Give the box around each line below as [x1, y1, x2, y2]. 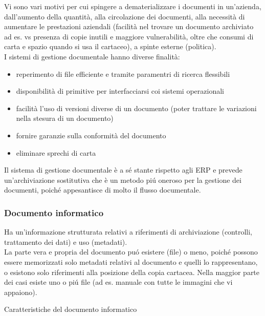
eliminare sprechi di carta [16, 147, 96, 158]
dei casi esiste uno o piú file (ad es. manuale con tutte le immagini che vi [4, 277, 233, 287]
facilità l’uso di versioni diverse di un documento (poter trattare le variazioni [16, 102, 257, 113]
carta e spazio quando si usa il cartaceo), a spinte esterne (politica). [4, 41, 216, 52]
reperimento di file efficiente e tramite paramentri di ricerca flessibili [16, 68, 230, 79]
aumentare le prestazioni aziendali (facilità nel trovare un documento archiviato [4, 21, 254, 32]
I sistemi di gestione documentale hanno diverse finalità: [4, 51, 180, 61]
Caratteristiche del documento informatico [4, 304, 137, 314]
